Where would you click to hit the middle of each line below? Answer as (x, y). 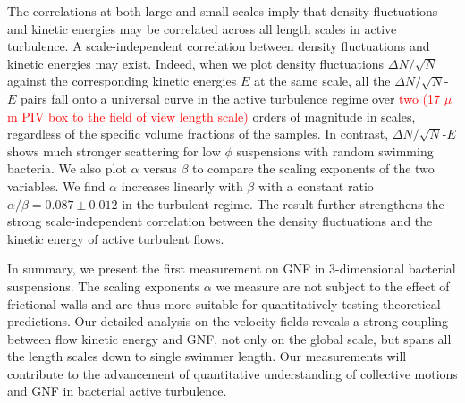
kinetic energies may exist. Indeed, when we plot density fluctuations (196, 63)
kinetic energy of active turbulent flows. (116, 238)
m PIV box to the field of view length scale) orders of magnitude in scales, (211, 116)
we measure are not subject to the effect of (333, 285)
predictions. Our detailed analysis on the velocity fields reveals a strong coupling (228, 321)
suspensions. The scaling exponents (104, 285)
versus (160, 168)
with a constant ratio (316, 185)
